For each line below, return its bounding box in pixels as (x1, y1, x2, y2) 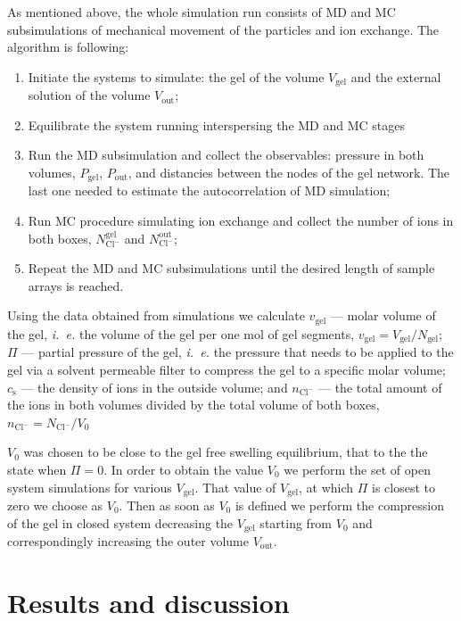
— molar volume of (330, 306, 436, 325)
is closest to (372, 477, 436, 496)
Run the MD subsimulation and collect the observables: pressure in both (28, 145, 424, 164)
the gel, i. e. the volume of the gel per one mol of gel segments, (7, 324, 355, 343)
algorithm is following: (7, 37, 129, 56)
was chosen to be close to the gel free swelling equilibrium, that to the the (23, 443, 428, 461)
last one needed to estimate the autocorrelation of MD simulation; (28, 181, 391, 200)
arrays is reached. (28, 276, 124, 294)
